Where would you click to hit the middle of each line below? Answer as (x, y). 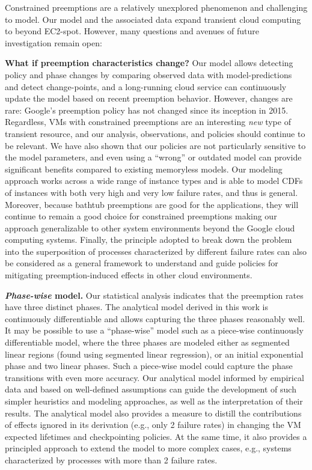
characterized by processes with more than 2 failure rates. (111, 459)
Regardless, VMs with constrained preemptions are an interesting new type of (148, 122)
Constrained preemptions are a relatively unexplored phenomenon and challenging (156, 7)
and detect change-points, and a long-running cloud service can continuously (146, 86)
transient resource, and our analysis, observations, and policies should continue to (155, 133)
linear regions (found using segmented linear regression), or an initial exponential (154, 354)
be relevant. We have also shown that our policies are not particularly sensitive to (155, 145)
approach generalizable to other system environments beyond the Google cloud (150, 227)
